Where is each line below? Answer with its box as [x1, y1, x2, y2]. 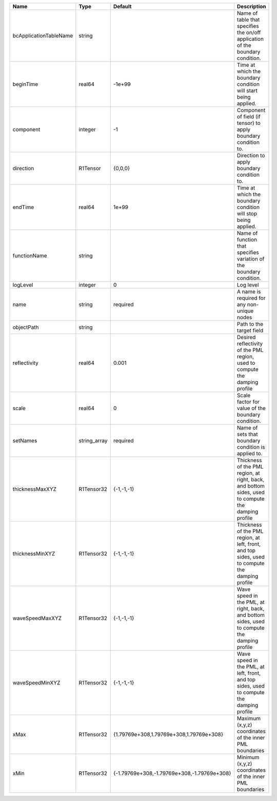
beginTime [12, 81, 38, 87]
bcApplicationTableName [12, 32, 73, 39]
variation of [236, 255, 265, 262]
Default [113, 3, 132, 10]
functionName [12, 252, 47, 259]
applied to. [236, 450, 263, 457]
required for [236, 294, 266, 302]
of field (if [236, 113, 261, 120]
